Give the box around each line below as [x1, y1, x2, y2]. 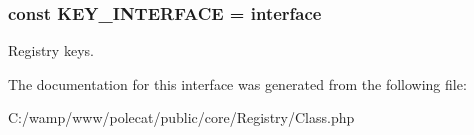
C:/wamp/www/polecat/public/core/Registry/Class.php [8, 107, 355, 128]
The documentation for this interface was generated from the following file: [8, 73, 467, 94]
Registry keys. [8, 40, 94, 61]
